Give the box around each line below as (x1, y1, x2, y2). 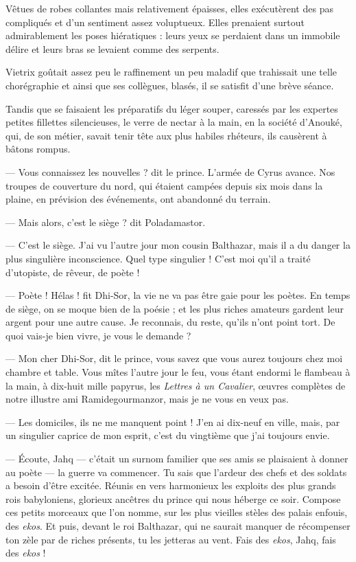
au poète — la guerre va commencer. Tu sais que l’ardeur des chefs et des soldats (5, 464, 347, 479)
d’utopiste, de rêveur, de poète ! (5, 265, 140, 279)
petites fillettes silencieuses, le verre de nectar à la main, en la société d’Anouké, (5, 115, 342, 129)
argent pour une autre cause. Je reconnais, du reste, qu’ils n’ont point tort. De (5, 315, 335, 329)
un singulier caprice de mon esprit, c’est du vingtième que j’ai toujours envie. (5, 428, 330, 442)
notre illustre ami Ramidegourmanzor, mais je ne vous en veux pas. (5, 392, 289, 406)
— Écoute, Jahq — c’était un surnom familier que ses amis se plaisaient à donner (5, 451, 348, 466)
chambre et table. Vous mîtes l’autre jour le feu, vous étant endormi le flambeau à (5, 365, 351, 379)
